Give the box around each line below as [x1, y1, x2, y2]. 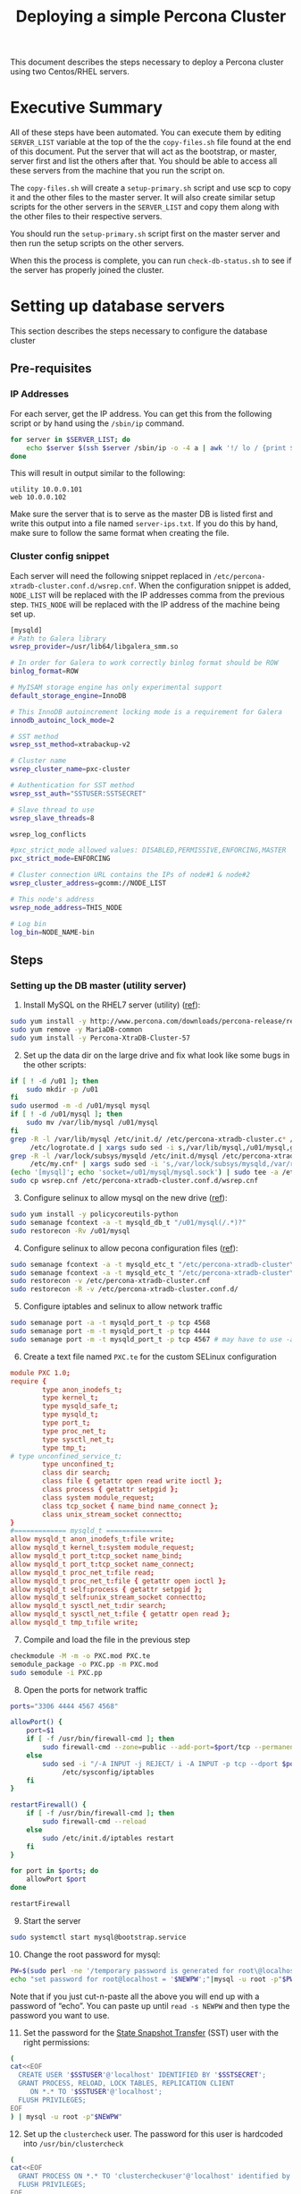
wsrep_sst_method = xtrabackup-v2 [10, 740, 130, 749]
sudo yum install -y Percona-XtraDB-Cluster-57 [10, 1033, 191, 1042]
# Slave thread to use [10, 805, 95, 814]
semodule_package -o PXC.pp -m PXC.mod [10, 1660, 159, 1669]
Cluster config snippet [10, 550, 110, 563]
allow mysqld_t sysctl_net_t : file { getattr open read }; [10, 1610, 230, 1619]
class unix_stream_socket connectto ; [42, 1509, 182, 1518]
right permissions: [22, 2037, 90, 2047]
